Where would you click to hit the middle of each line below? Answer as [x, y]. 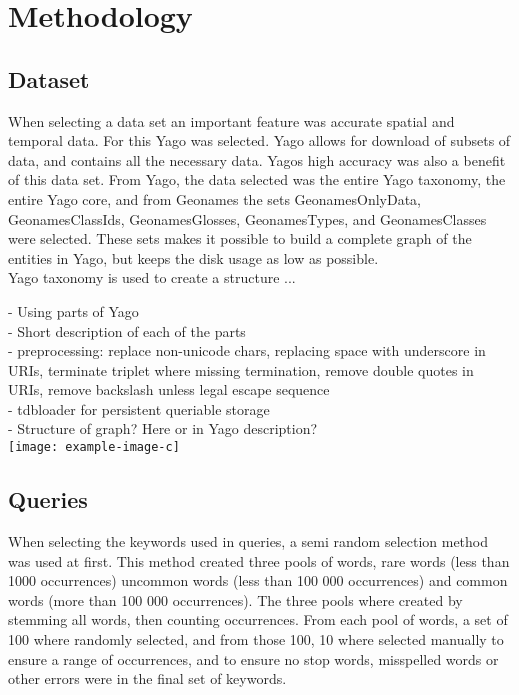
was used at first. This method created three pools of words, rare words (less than [259, 560]
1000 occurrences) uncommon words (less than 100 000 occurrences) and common [258, 580]
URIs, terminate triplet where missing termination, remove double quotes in [241, 369]
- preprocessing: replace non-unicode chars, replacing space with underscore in [247, 350]
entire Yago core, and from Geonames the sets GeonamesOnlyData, [214, 198]
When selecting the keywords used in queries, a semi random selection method [248, 540]
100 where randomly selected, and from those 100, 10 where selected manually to [256, 638]
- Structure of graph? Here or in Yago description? [163, 428]
